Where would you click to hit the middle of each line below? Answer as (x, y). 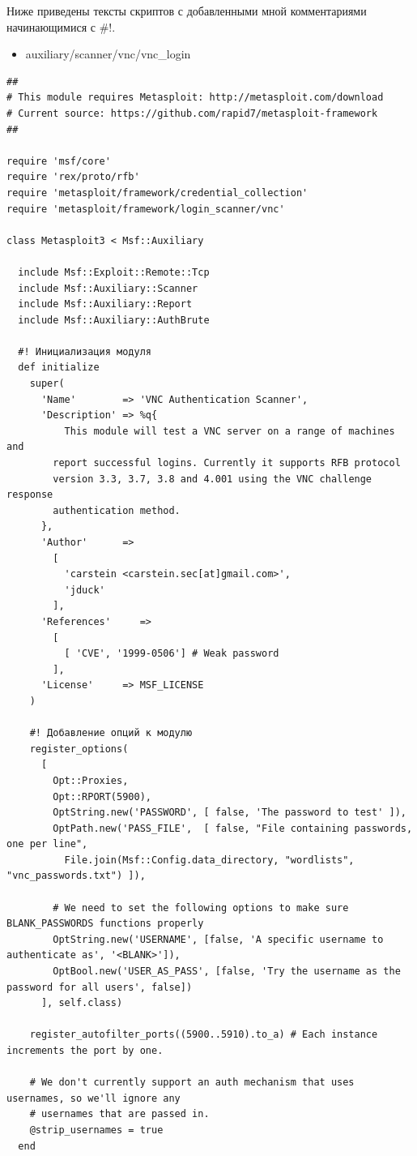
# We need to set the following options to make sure (201, 908)
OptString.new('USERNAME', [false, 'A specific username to (218, 939)
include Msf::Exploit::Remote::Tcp (114, 272)
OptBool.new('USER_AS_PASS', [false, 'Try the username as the (227, 972)
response (30, 495)
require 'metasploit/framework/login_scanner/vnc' (146, 209)
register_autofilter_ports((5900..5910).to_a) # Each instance (204, 1035)
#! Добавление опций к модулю (111, 733)
